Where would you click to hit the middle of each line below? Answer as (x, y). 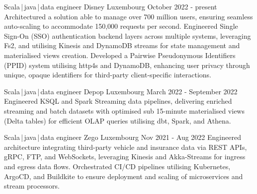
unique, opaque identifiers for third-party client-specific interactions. (108, 75)
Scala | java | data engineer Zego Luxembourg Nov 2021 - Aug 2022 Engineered (123, 137)
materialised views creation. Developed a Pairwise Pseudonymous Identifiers (120, 55)
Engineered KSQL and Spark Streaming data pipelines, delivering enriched (118, 101)
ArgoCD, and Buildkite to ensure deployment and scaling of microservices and (124, 176)
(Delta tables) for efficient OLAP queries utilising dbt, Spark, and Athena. (118, 120)
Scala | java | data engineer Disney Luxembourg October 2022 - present (111, 6)
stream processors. (32, 186)
